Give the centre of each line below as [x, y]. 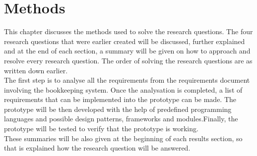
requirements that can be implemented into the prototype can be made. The [120, 99]
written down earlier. [36, 70]
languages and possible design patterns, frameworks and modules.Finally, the [121, 119]
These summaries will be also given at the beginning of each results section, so [123, 138]
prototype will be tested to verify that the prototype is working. [101, 129]
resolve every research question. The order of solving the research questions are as [128, 60]
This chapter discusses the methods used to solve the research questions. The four [128, 31]
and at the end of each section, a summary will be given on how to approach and [127, 51]
